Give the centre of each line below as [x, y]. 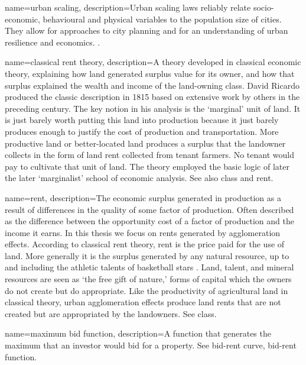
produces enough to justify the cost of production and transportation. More [142, 131]
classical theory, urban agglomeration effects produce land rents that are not [143, 302]
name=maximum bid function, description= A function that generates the [138, 333]
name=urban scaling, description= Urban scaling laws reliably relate [128, 7]
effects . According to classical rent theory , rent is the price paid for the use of [145, 244]
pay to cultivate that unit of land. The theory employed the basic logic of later [147, 166]
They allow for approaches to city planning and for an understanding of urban [147, 30]
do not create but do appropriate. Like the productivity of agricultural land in [147, 290]
